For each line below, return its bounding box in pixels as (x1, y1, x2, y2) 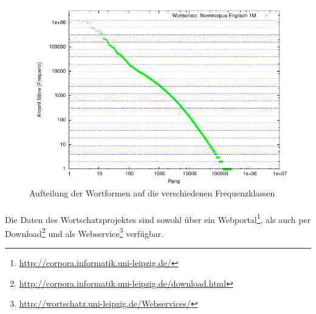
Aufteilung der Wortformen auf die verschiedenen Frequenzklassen (29, 187, 275, 199)
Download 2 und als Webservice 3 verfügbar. (5, 225, 164, 239)
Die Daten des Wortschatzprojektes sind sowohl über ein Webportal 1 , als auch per (5, 211, 311, 225)
